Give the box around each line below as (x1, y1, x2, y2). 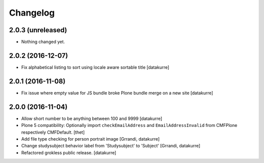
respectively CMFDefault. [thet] (21, 129, 85, 135)
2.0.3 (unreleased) (9, 26, 67, 34)
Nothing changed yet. (21, 39, 66, 45)
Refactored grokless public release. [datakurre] (21, 149, 117, 156)
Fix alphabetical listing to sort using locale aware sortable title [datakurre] (21, 64, 170, 70)
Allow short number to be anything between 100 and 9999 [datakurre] (21, 115, 162, 122)
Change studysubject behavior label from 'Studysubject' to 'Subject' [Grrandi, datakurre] (21, 143, 200, 149)
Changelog (9, 7, 55, 18)
